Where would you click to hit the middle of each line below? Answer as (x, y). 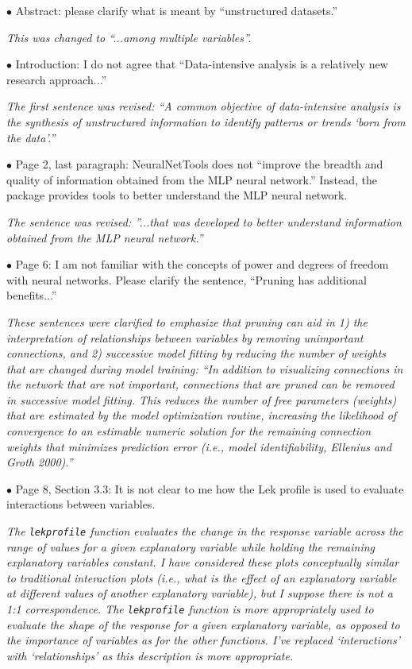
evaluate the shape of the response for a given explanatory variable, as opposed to (203, 624)
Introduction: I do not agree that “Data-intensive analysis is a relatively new (202, 64)
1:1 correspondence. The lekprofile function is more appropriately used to (190, 609)
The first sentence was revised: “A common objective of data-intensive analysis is (204, 106)
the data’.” (31, 137)
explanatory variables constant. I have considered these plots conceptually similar (203, 562)
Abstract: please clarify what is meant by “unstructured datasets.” (177, 10)
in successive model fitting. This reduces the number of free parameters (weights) (202, 399)
